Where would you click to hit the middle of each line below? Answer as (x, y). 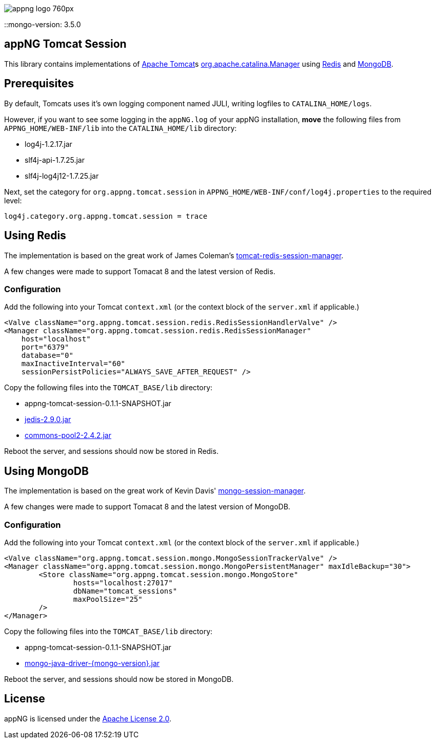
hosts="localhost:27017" (123, 583)
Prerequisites (39, 84)
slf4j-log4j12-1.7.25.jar (62, 176)
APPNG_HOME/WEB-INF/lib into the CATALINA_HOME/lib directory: (121, 128)
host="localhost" (56, 339)
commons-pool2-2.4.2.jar (68, 435)
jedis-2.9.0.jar (48, 420)
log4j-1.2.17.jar (48, 144)
